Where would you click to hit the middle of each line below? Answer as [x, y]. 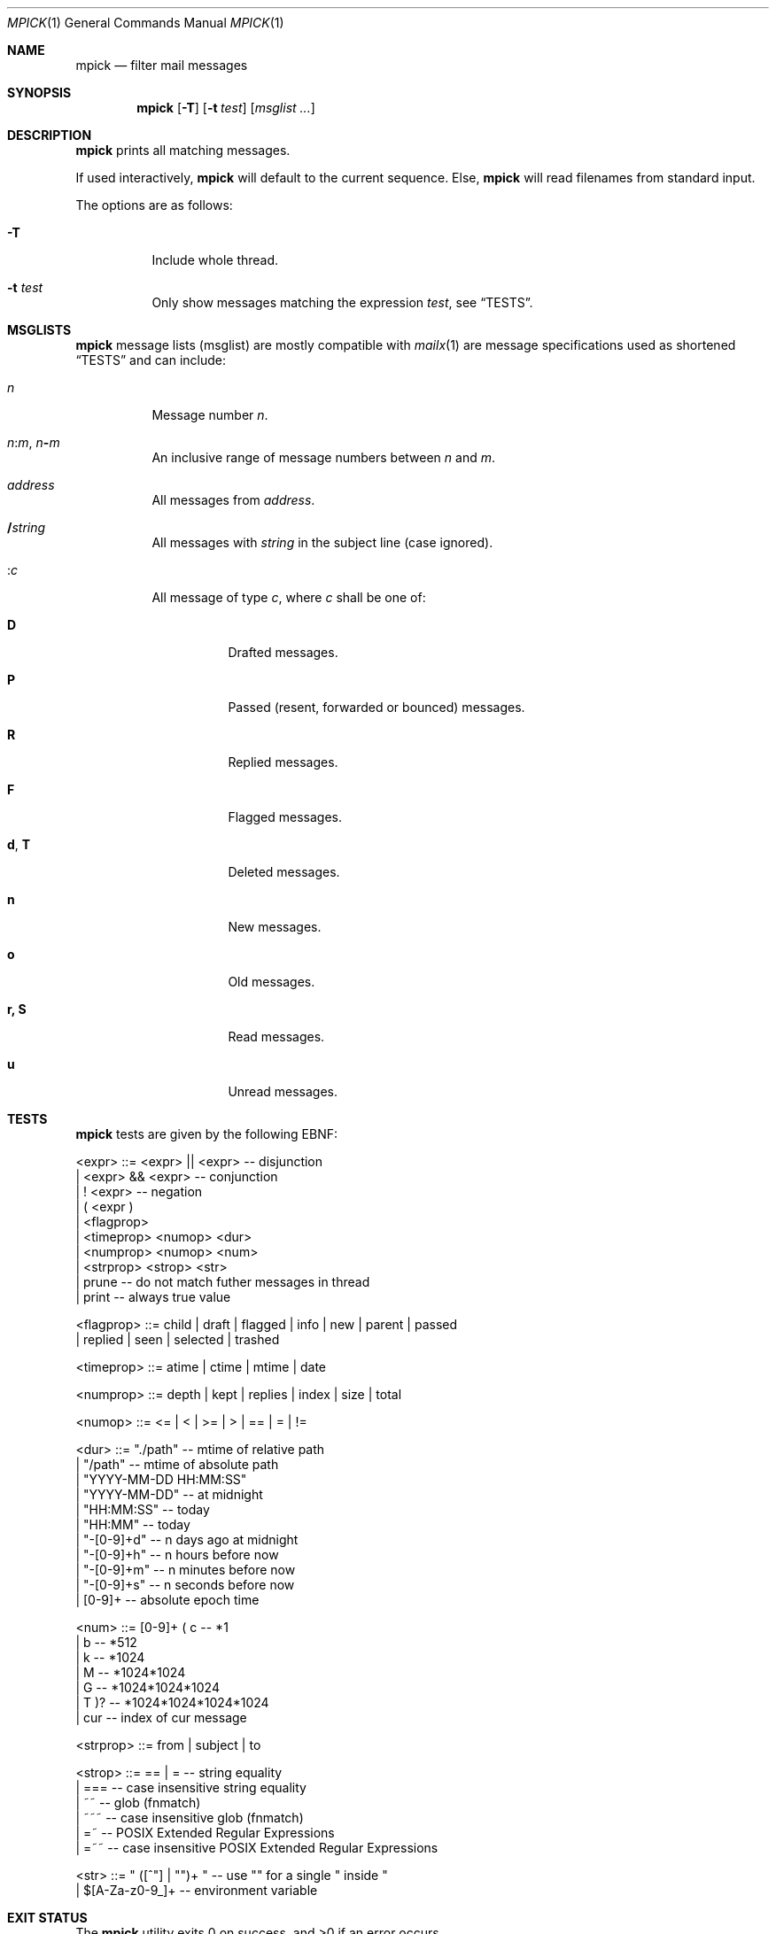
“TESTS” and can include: [151, 360]
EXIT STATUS [47, 1918]
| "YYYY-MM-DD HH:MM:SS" [161, 1479]
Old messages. [272, 982]
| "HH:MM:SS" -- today [143, 1509]
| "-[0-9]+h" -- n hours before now [177, 1555]
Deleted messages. [284, 872]
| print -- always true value [153, 1297]
